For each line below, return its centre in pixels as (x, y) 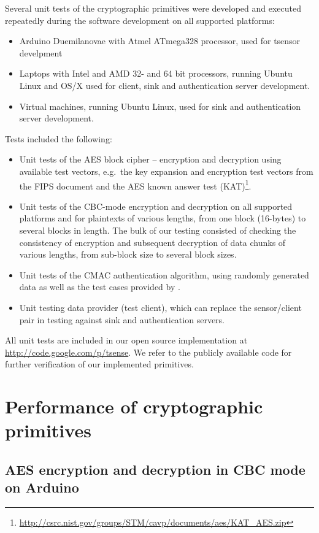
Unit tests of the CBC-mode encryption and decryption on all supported (156, 206)
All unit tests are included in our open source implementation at (126, 340)
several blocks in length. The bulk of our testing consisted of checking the (158, 230)
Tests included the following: (59, 138)
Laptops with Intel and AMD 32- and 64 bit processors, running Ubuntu (156, 73)
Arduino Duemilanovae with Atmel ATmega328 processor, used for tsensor (160, 41)
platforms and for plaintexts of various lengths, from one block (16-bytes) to (163, 218)
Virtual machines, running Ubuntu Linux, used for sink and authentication (160, 106)
